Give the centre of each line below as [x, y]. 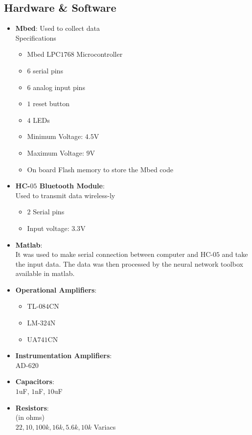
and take [235, 254]
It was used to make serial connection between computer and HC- [114, 254]
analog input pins [59, 87]
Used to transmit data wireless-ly [65, 195]
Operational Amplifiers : [56, 289]
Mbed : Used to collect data [57, 28]
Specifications [36, 37]
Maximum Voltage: [56, 152]
